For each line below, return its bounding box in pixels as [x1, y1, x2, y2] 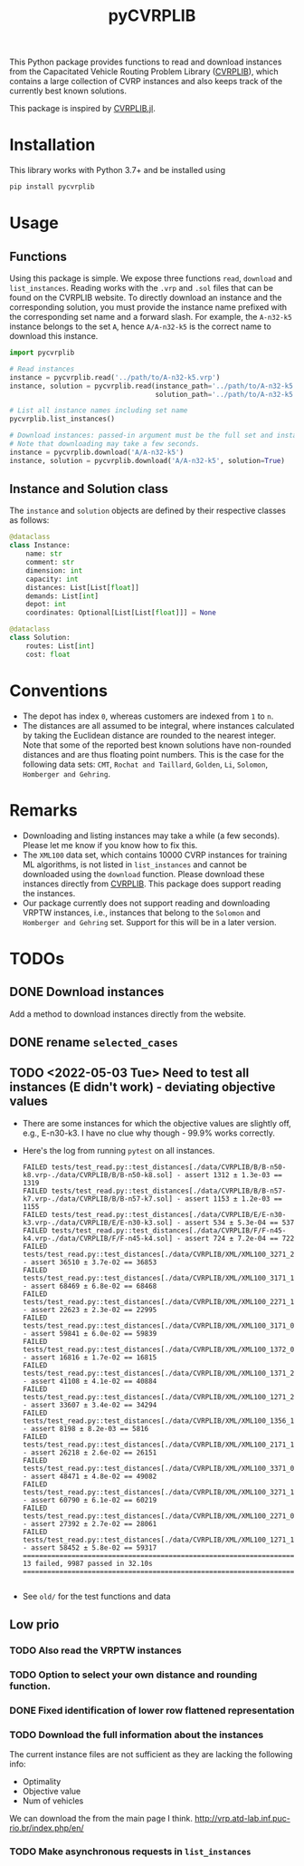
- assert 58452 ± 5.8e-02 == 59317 [22, 1542, 157, 1552]
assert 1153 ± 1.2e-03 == [185, 1194, 282, 1204]
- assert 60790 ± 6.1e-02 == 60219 [22, 1495, 157, 1504]
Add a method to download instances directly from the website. [9, 1008, 246, 1020]
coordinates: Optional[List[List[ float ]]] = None [25, 608, 217, 617]
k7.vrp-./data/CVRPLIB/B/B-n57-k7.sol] [22, 1194, 174, 1204]
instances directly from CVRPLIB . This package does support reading [22, 878, 282, 889]
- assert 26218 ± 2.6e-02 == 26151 [22, 1447, 157, 1457]
